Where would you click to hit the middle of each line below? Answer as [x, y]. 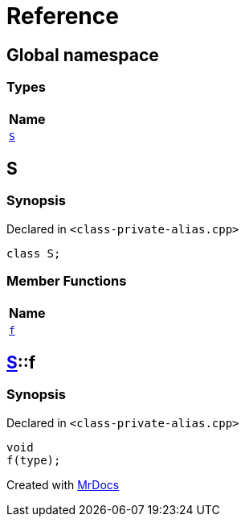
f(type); [34, 460]
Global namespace [83, 55]
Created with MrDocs [63, 484]
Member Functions [67, 281]
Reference [63, 16]
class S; [34, 253]
